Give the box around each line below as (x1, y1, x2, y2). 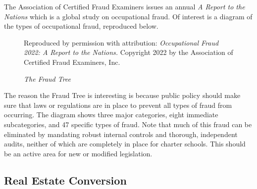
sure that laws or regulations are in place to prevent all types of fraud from (4, 99, 232, 110)
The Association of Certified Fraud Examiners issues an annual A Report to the (4, 1, 245, 11)
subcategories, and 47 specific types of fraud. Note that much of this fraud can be (4, 119, 252, 129)
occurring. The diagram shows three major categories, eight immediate (4, 109, 218, 120)
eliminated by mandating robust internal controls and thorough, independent (4, 129, 238, 139)
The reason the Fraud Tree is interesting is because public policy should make (4, 90, 241, 100)
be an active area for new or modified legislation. (4, 148, 153, 158)
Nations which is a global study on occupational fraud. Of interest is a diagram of (4, 11, 253, 21)
